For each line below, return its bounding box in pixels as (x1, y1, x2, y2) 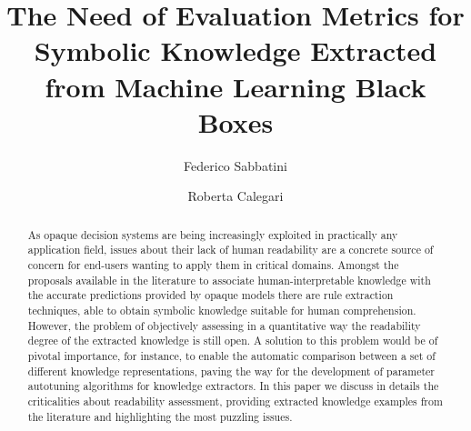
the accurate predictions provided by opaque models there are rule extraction (27, 287, 394, 303)
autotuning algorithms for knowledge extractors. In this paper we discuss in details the (27, 378, 439, 394)
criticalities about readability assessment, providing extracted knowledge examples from (27, 393, 443, 408)
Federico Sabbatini (184, 155, 287, 175)
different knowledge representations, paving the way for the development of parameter (27, 363, 436, 378)
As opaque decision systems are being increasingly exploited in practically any (27, 226, 398, 242)
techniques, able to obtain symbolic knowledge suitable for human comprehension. (27, 302, 416, 317)
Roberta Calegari (187, 186, 284, 205)
